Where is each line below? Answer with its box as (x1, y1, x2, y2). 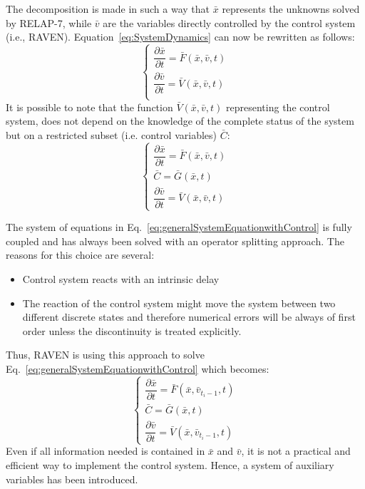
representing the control (226, 99, 330, 114)
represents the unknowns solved (222, 1, 360, 16)
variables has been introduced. (6, 471, 138, 486)
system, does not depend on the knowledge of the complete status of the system (6, 113, 354, 128)
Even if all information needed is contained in (6, 443, 205, 458)
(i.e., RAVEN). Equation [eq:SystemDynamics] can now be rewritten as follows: (6, 29, 355, 44)
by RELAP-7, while (6, 15, 92, 30)
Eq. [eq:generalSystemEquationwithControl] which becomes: (6, 361, 269, 376)
